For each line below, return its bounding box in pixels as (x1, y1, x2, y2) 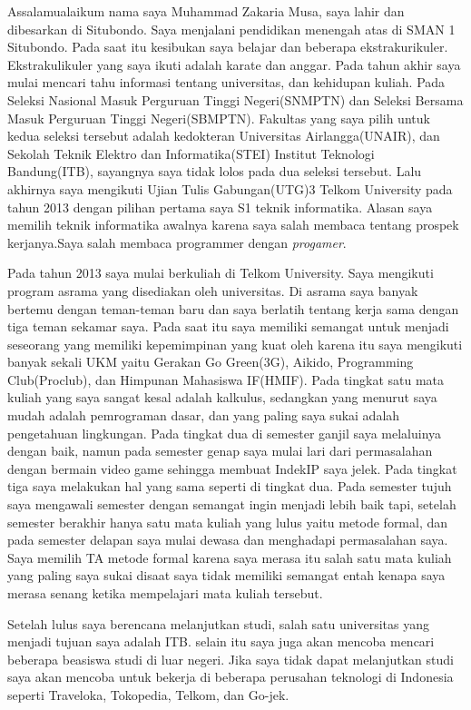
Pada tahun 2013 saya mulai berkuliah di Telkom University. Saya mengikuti (7, 263, 434, 282)
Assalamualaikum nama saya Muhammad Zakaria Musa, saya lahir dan (7, 2, 405, 20)
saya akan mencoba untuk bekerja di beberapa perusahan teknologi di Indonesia (7, 667, 454, 686)
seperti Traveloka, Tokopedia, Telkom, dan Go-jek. (7, 685, 289, 704)
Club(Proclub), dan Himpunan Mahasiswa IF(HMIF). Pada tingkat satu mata (7, 370, 445, 389)
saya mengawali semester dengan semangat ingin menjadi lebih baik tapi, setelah (7, 495, 456, 514)
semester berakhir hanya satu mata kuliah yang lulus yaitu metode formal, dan (7, 512, 448, 531)
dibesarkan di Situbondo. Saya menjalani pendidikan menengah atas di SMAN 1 (7, 19, 456, 38)
